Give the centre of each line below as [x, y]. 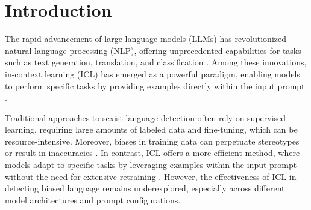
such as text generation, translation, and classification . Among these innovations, [156, 62]
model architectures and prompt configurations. [93, 199]
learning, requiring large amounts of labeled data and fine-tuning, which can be [151, 129]
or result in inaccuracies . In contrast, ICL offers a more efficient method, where [152, 153]
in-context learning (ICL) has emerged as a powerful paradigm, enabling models [152, 73]
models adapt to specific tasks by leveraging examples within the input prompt [151, 165]
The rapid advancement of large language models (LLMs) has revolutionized [146, 39]
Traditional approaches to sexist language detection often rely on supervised [146, 117]
